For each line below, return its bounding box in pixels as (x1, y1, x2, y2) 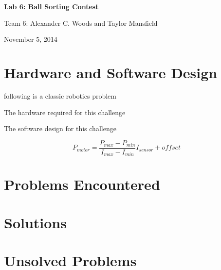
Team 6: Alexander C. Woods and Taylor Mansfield (4, 17, 158, 28)
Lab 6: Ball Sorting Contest (4, 1, 99, 11)
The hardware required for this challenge (4, 107, 126, 117)
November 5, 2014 (4, 34, 57, 44)
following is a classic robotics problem (4, 90, 116, 101)
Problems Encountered (4, 174, 160, 194)
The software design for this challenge (4, 123, 116, 134)
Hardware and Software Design (4, 62, 218, 82)
